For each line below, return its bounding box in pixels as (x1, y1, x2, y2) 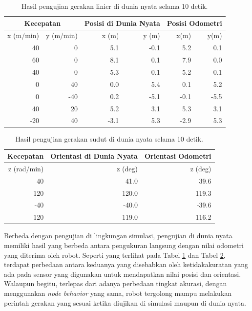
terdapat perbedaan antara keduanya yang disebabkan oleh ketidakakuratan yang (4, 259, 249, 270)
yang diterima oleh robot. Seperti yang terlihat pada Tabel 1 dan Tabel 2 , (4, 249, 226, 260)
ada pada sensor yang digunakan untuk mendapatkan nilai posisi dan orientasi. (4, 269, 241, 279)
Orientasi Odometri (144, 151, 211, 161)
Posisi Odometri (167, 18, 222, 28)
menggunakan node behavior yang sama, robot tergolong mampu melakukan (4, 288, 232, 298)
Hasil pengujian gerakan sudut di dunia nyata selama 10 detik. (15, 134, 204, 144)
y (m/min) (45, 30, 78, 41)
